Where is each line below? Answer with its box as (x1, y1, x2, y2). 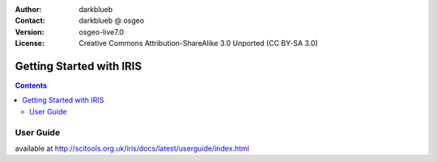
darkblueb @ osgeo (78, 16, 145, 26)
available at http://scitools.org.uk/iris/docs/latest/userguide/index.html (15, 143, 250, 153)
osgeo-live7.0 (78, 27, 125, 36)
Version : (15, 27, 45, 36)
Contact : (15, 16, 46, 26)
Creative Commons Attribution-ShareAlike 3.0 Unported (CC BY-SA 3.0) (78, 39, 319, 48)
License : (15, 39, 45, 48)
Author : (15, 5, 42, 14)
